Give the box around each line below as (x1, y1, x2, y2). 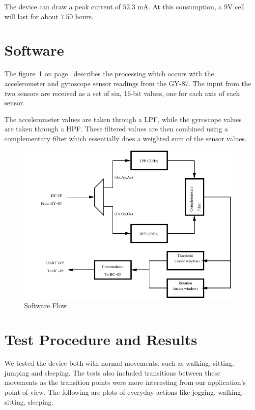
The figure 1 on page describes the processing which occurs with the (4, 68, 214, 79)
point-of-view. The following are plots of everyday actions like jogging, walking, (4, 386, 243, 397)
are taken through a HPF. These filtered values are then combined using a (4, 124, 228, 134)
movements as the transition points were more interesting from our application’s (4, 377, 246, 387)
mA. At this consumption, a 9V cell (137, 1, 245, 11)
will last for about (4, 11, 58, 21)
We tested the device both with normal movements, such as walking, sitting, (4, 358, 234, 368)
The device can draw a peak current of (4, 1, 121, 11)
